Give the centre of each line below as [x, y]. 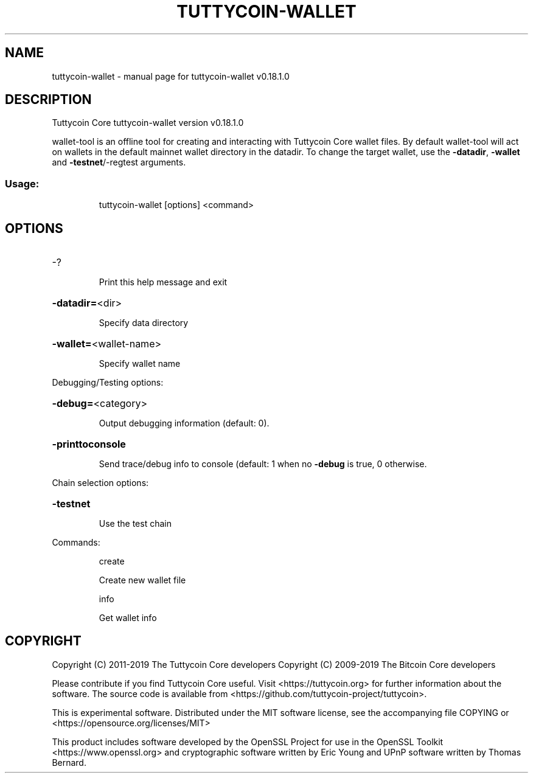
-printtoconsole [89, 444]
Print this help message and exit [163, 282]
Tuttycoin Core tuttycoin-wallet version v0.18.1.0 [148, 123]
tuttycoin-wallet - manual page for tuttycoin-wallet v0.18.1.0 [171, 76]
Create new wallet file [142, 580]
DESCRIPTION [48, 100]
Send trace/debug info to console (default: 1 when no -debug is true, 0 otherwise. [263, 464]
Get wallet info [128, 618]
